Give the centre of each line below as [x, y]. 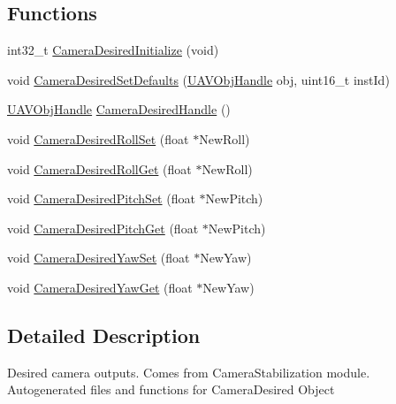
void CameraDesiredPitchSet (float [101, 198]
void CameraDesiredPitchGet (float [103, 228]
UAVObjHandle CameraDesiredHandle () [119, 109]
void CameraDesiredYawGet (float [100, 287]
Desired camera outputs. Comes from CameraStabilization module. [189, 372]
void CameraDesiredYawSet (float [99, 258]
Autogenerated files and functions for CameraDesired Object [171, 389]
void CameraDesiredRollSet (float [98, 138]
